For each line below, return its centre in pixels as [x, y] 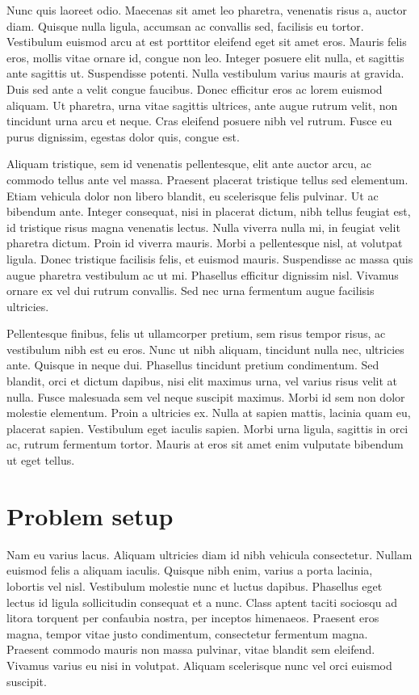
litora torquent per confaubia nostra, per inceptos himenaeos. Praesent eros [193, 618]
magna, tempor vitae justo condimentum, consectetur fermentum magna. [187, 633]
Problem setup [90, 515]
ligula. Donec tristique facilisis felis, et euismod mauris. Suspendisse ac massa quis [210, 258]
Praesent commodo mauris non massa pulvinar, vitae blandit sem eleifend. [191, 649]
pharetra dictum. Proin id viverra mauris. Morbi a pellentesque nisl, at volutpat [205, 243]
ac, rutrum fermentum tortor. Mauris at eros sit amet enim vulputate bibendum [205, 444]
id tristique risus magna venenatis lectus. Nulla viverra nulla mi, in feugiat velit [203, 227]
